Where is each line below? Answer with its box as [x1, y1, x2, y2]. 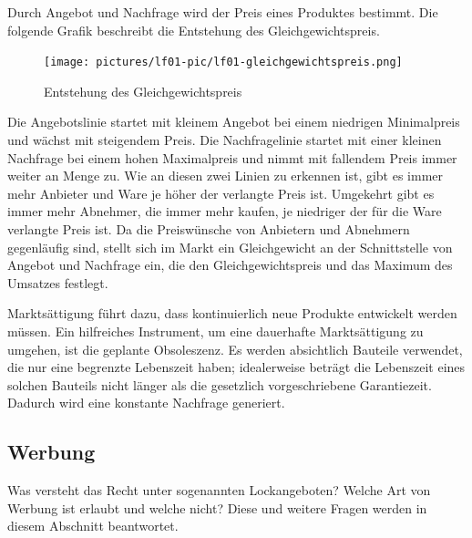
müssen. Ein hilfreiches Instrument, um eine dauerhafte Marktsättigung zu [7, 321, 424, 340]
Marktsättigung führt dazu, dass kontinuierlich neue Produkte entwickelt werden [7, 304, 457, 323]
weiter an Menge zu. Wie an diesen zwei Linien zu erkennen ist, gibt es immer [7, 166, 444, 185]
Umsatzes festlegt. [7, 273, 108, 292]
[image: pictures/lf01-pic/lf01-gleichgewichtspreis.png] [44, 56, 403, 69]
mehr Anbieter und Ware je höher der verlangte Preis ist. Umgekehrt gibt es [7, 183, 435, 202]
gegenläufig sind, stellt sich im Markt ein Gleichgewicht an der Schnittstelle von [7, 237, 453, 256]
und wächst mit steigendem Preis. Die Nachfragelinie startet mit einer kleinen [7, 130, 442, 150]
